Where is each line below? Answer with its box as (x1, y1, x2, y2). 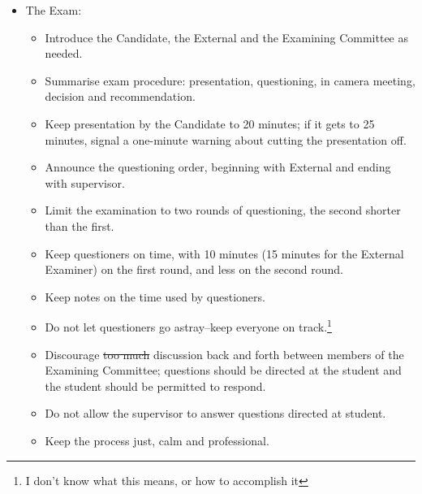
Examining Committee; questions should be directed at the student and (45, 362, 402, 379)
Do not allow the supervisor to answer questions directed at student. (45, 405, 386, 422)
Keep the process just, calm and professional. (45, 431, 269, 448)
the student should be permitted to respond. (45, 377, 266, 394)
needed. (45, 45, 83, 62)
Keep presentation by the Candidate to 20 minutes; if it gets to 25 (45, 115, 375, 132)
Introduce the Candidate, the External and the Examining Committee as (45, 28, 408, 45)
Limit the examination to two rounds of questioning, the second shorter (45, 201, 401, 219)
